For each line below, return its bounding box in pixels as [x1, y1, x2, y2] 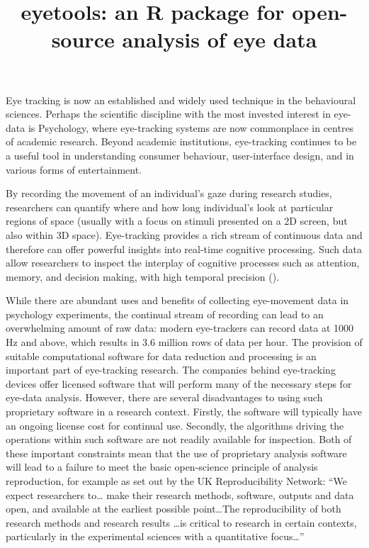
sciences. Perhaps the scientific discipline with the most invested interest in [6, 106, 331, 121]
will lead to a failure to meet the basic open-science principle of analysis [6, 459, 318, 474]
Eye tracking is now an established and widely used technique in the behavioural [6, 92, 356, 107]
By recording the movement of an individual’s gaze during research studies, [6, 186, 332, 201]
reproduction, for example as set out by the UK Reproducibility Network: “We [6, 474, 348, 488]
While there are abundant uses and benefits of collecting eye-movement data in [6, 293, 349, 308]
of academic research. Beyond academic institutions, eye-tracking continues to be [6, 134, 357, 149]
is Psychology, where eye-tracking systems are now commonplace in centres [28, 120, 354, 135]
